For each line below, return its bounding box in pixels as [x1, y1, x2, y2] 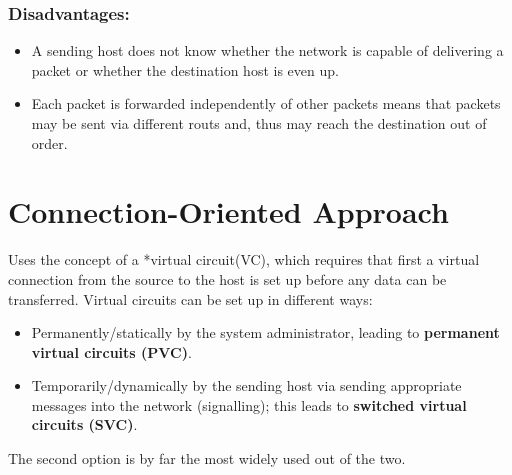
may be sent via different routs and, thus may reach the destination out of [31, 113, 487, 133]
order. [31, 132, 68, 153]
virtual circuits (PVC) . [31, 341, 192, 362]
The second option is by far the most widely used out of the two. [8, 448, 406, 469]
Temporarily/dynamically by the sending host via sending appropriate [31, 375, 462, 396]
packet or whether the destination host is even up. [31, 59, 339, 80]
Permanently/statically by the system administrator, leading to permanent [31, 322, 500, 343]
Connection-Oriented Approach [8, 191, 449, 232]
